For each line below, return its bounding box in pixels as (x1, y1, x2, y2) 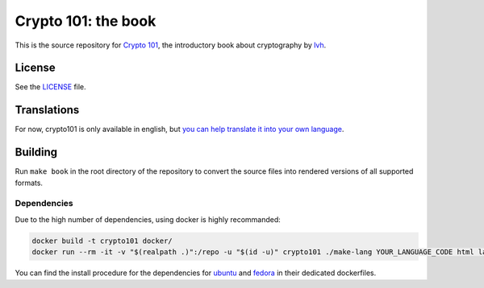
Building (15, 146, 58, 159)
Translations (15, 103, 80, 117)
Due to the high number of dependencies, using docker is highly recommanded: (15, 214, 282, 224)
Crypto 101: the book (15, 12, 156, 30)
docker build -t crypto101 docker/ (31, 236, 173, 245)
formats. (15, 178, 44, 187)
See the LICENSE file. (15, 82, 86, 92)
